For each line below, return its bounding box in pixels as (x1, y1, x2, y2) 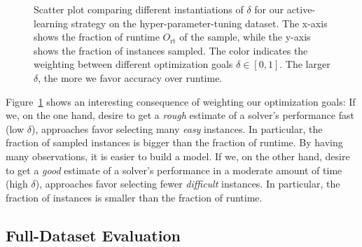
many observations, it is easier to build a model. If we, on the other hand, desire (6, 148, 350, 163)
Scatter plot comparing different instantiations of (34, 2, 244, 16)
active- (286, 2, 316, 16)
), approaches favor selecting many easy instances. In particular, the (31, 121, 323, 136)
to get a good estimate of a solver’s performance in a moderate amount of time (6, 162, 342, 177)
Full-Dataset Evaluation (6, 224, 181, 246)
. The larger (279, 57, 330, 71)
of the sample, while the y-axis (179, 29, 311, 44)
